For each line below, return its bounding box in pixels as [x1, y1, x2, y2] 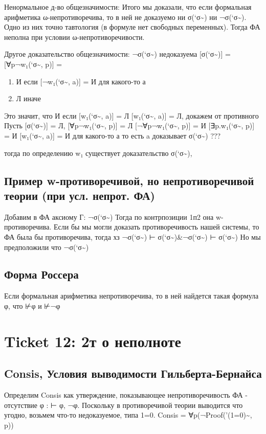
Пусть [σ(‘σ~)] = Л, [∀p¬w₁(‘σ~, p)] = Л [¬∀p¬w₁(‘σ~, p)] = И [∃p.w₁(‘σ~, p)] [4, 120, 255, 131]
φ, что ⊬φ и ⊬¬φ [4, 300, 60, 311]
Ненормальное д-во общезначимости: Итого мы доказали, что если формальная [4, 2, 252, 12]
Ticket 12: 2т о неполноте [4, 330, 181, 351]
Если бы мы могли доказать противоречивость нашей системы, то [54, 221, 259, 232]
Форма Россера [4, 266, 79, 282]
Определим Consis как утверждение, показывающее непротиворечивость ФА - [4, 390, 248, 400]
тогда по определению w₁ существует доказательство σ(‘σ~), [4, 147, 192, 158]
